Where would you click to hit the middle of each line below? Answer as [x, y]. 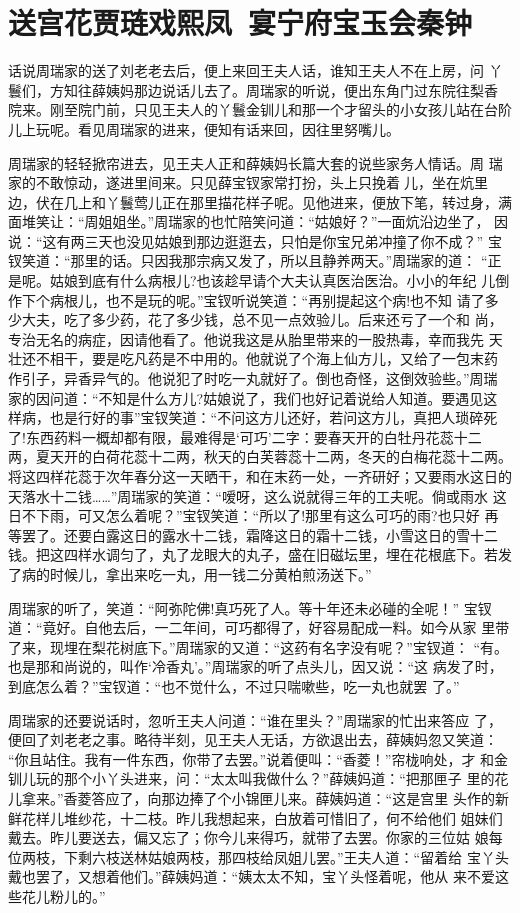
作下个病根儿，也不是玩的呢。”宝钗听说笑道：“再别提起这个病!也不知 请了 [246, 299]
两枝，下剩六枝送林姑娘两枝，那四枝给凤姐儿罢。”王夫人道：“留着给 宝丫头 [265, 856]
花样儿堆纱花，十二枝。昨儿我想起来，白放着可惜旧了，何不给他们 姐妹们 [262, 817]
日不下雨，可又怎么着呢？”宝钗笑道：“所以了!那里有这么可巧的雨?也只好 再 [253, 515]
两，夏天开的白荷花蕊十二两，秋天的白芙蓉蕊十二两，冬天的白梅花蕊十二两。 [260, 456]
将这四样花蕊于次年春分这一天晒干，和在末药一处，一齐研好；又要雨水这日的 [260, 476]
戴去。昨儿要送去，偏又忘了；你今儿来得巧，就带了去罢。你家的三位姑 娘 [248, 837]
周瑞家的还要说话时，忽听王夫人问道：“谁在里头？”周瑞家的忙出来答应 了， [255, 719]
